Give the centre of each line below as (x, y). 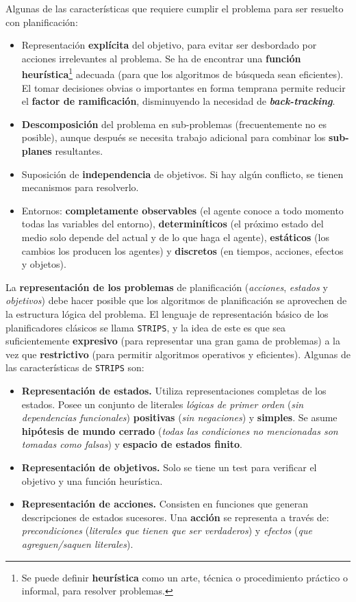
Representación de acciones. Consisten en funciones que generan (165, 504)
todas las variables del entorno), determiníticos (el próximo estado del (173, 224)
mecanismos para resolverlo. (80, 187)
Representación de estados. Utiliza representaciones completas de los (174, 391)
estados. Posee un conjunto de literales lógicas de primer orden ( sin (163, 404)
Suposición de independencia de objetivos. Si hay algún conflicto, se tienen (182, 174)
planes (37, 151)
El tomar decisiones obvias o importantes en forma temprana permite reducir (183, 87)
